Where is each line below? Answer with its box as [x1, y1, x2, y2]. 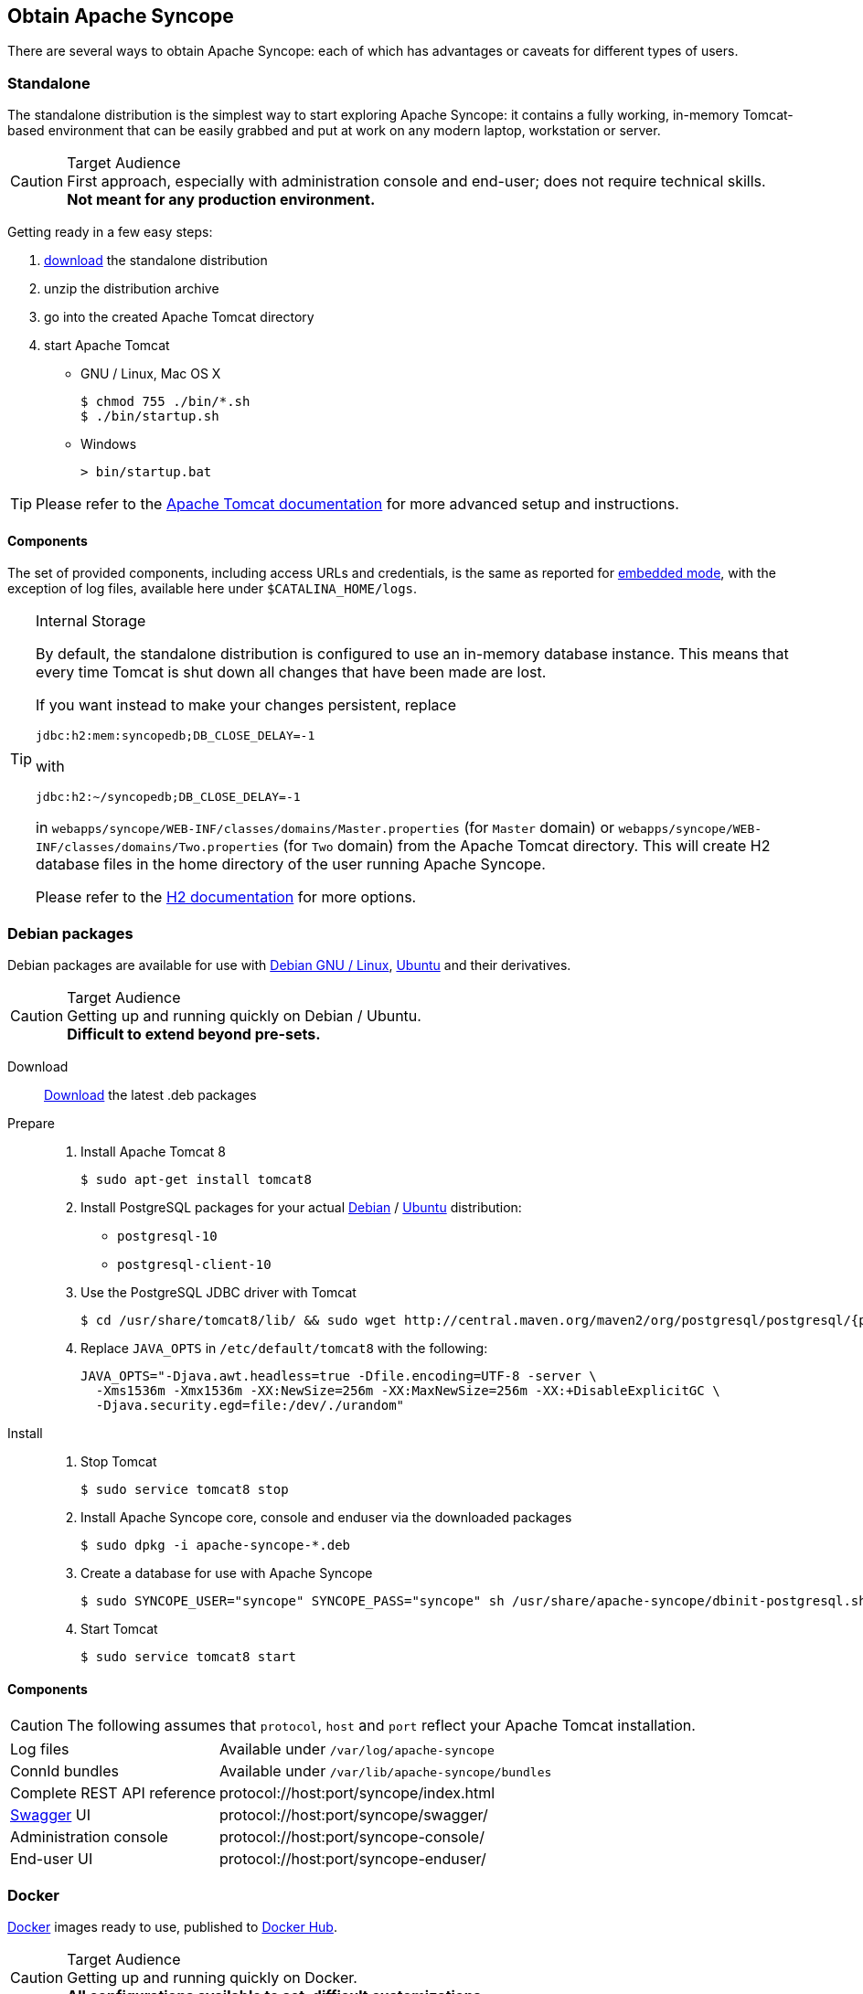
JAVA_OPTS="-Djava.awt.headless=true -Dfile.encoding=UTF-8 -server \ [80, 1369, 597, 1384]
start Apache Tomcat [44, 337, 170, 354]
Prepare [7, 1115, 55, 1132]
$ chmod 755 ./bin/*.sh [80, 394, 250, 410]
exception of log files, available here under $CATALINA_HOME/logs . [7, 581, 418, 597]
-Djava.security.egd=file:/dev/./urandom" [95, 1398, 405, 1413]
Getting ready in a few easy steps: [7, 224, 213, 240]
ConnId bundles [10, 1762, 119, 1781]
